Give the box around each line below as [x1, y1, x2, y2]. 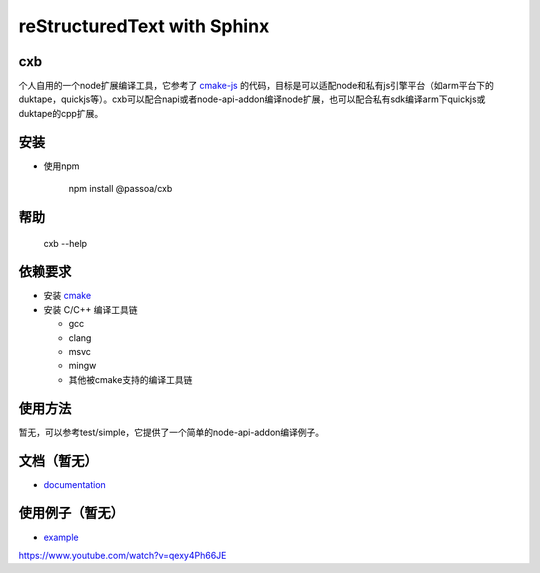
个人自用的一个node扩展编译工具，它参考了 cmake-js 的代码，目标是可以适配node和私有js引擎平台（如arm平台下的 [18, 80, 494, 92]
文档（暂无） [18, 452, 98, 469]
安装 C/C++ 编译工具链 [43, 303, 138, 315]
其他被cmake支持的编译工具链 [68, 373, 193, 385]
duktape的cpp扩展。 [18, 107, 104, 119]
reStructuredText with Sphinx [18, 15, 270, 37]
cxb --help [43, 237, 88, 249]
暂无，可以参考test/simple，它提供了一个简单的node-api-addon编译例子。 [18, 426, 325, 438]
